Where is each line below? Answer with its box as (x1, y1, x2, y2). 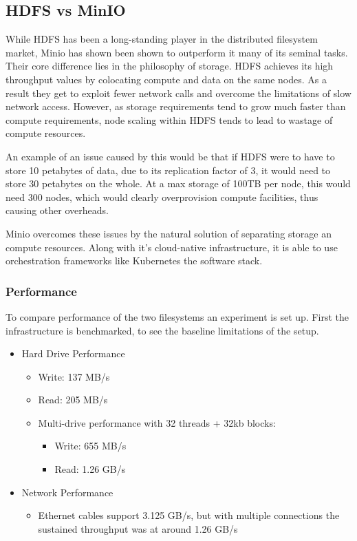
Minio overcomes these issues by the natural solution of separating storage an (6, 226, 332, 240)
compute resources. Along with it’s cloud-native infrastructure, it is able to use (6, 240, 338, 254)
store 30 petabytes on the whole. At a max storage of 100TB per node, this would (6, 176, 351, 191)
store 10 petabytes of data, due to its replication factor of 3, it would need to (6, 162, 331, 177)
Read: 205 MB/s (38, 392, 108, 407)
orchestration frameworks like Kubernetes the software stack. (6, 253, 263, 268)
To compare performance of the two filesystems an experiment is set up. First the (6, 309, 349, 323)
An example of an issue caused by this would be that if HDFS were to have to (6, 149, 335, 163)
